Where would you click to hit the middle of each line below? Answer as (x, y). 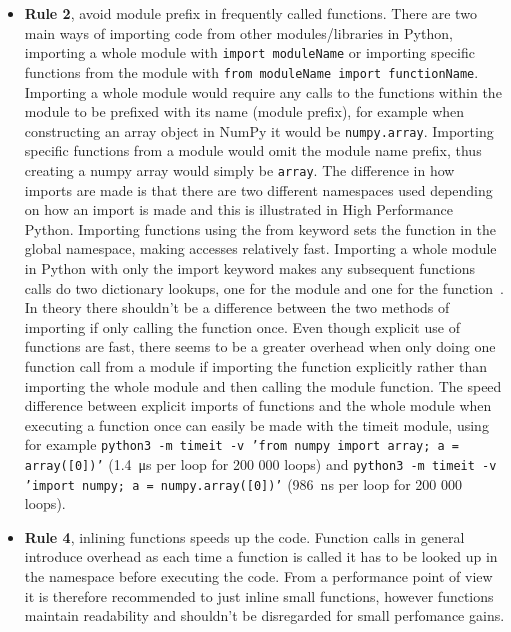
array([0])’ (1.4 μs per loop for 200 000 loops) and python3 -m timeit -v (260, 463)
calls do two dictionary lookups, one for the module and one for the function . (264, 287)
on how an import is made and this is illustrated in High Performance (238, 209)
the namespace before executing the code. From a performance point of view (258, 576)
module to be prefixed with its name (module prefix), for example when (244, 111)
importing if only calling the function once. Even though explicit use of (242, 326)
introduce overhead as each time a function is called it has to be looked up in (261, 556)
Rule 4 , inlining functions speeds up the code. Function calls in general (244, 536)
